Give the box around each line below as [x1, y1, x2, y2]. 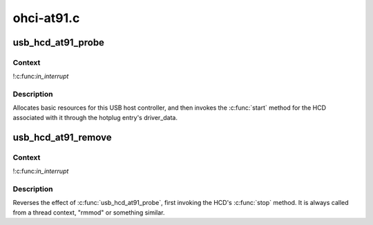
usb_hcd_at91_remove [12, 131, 112, 143]
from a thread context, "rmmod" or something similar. [12, 208, 165, 217]
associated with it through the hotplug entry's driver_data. [12, 113, 178, 121]
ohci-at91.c [12, 10, 80, 26]
